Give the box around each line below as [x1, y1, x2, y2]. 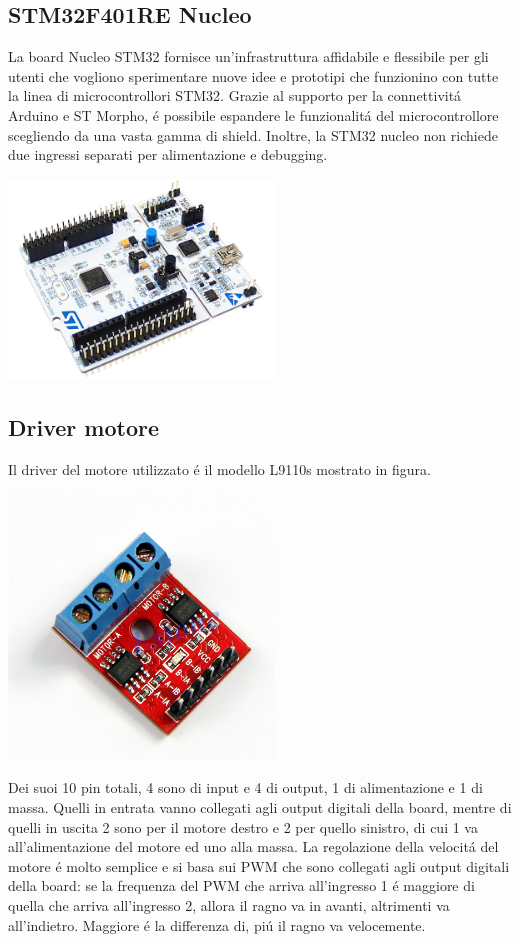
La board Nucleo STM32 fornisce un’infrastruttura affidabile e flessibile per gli [8, 46, 489, 67]
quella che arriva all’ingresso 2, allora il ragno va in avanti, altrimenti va [8, 894, 450, 915]
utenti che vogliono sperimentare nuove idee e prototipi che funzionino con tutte [8, 65, 499, 86]
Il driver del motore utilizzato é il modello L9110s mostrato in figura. [8, 458, 431, 479]
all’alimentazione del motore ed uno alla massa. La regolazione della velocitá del [8, 836, 499, 857]
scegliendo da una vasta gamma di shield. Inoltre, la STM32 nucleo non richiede [8, 124, 498, 145]
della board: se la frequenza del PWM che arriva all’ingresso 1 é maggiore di [8, 875, 475, 896]
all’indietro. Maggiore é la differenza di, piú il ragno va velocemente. [8, 914, 426, 935]
